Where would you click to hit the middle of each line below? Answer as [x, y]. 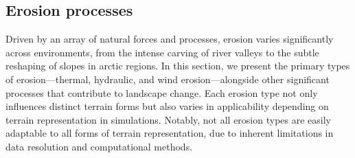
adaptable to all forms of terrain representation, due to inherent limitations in [170, 133]
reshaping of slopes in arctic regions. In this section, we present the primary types [178, 66]
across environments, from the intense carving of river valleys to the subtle [162, 52]
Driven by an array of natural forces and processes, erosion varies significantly [170, 39]
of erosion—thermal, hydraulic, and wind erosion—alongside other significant [168, 79]
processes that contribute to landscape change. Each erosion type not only [162, 92]
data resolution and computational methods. [99, 146]
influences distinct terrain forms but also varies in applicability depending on [167, 106]
